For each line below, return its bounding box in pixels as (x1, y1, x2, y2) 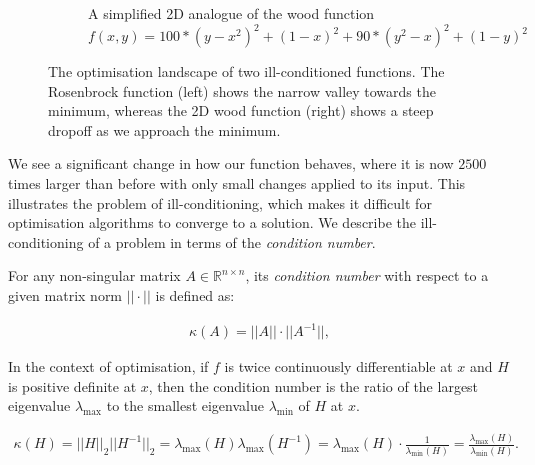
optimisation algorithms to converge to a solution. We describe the (8, 212, 416, 233)
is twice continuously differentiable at (224, 356, 453, 377)
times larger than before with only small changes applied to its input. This (8, 173, 466, 194)
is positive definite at (8, 375, 137, 396)
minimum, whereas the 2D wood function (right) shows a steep (48, 100, 434, 121)
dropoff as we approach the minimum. (48, 119, 281, 140)
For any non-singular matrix (8, 265, 181, 286)
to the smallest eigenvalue (106, 395, 264, 416)
